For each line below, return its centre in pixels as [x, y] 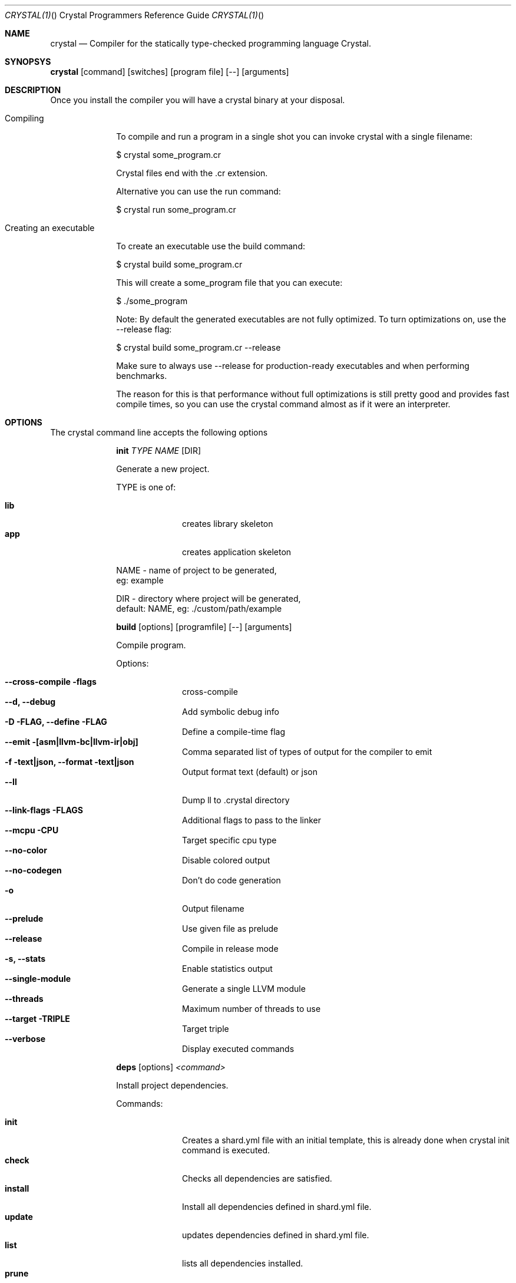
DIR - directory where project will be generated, [209, 598]
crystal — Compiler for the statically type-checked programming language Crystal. [211, 43]
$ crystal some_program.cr [169, 155]
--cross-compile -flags [51, 682]
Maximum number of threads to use [252, 1009]
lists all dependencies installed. [243, 1263]
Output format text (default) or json [250, 772]
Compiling [24, 118]
